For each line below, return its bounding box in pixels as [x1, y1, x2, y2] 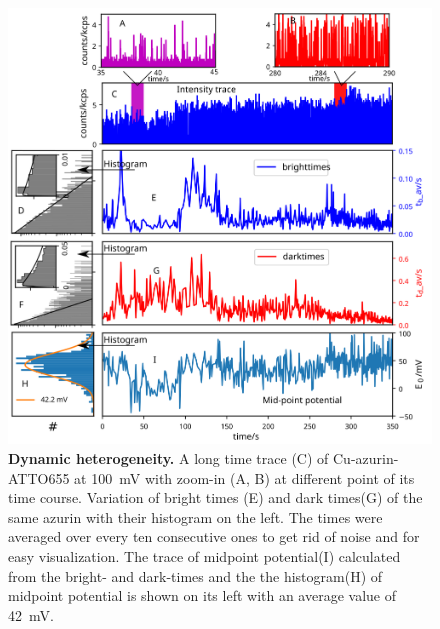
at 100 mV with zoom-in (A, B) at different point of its [74, 467, 415, 488]
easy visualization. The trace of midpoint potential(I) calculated [8, 545, 401, 566]
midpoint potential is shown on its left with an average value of [8, 585, 396, 606]
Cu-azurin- [332, 447, 399, 468]
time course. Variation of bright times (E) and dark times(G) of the [8, 487, 423, 508]
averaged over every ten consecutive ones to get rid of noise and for [8, 526, 420, 547]
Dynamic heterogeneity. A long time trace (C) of [8, 447, 329, 468]
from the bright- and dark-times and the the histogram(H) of [8, 565, 383, 586]
